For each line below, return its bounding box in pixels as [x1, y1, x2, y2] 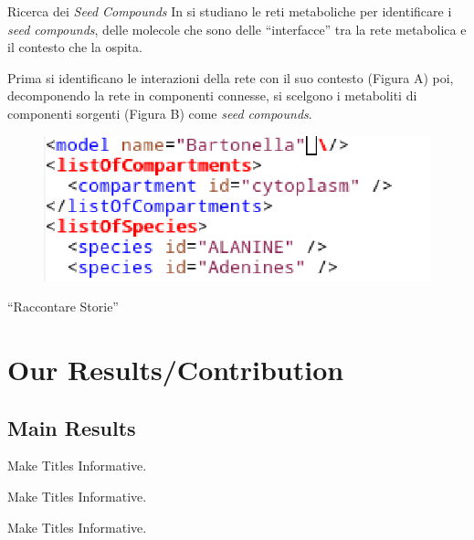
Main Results [7, 413, 136, 441]
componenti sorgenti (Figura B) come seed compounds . [7, 103, 312, 122]
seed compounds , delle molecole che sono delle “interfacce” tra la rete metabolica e [7, 19, 467, 38]
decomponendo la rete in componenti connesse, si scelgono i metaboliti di [7, 86, 417, 105]
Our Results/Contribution [7, 350, 344, 387]
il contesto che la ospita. [7, 37, 142, 57]
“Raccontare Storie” [7, 297, 119, 316]
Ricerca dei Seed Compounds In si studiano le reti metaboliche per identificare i [7, 2, 452, 20]
